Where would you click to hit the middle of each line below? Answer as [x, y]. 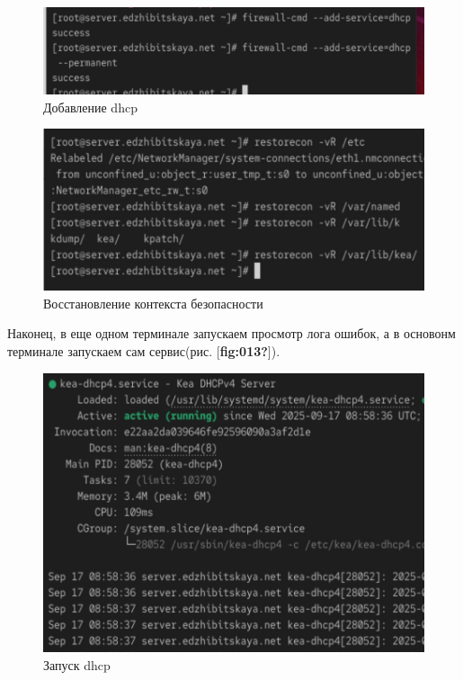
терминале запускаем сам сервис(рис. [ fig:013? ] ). [144, 350]
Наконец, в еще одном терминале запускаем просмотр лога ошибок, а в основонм [231, 333]
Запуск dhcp [77, 664]
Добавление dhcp [90, 107]
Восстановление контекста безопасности [153, 303]
